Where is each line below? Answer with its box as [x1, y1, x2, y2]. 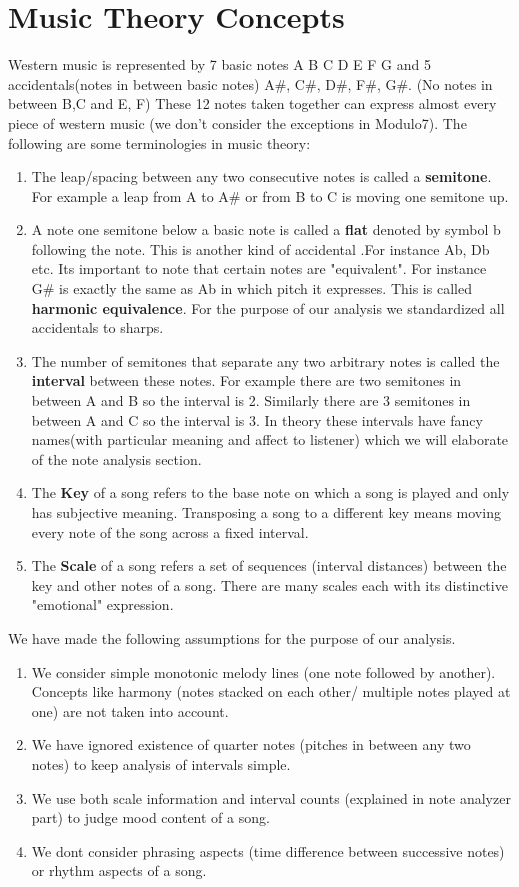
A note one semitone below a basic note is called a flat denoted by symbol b [31, 219, 501, 240]
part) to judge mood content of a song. [31, 807, 270, 828]
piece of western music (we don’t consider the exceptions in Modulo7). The [8, 112, 467, 133]
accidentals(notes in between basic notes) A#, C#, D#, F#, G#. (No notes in [8, 73, 493, 94]
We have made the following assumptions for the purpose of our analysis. [8, 627, 456, 648]
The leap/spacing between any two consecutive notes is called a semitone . [31, 166, 492, 187]
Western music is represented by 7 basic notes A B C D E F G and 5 [8, 54, 431, 75]
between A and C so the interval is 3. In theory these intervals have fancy [31, 409, 483, 430]
